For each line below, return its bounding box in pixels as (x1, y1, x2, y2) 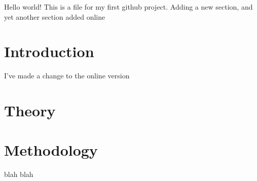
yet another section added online (4, 11, 105, 22)
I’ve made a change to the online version (4, 70, 130, 81)
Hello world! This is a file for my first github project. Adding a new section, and (4, 2, 253, 12)
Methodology (4, 140, 98, 160)
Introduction (4, 41, 94, 62)
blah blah (4, 169, 33, 179)
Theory (4, 100, 56, 121)
